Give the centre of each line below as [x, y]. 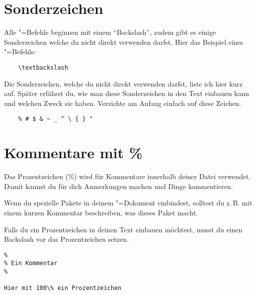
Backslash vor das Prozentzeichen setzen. [66, 239]
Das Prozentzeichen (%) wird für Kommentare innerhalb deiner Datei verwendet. [128, 176]
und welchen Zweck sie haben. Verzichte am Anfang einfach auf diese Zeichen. [123, 103]
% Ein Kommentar [31, 263]
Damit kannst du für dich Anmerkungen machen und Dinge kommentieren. [119, 186]
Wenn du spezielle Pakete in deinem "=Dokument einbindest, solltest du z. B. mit [128, 203]
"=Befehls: [20, 51]
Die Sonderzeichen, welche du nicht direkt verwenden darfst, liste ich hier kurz [124, 83]
